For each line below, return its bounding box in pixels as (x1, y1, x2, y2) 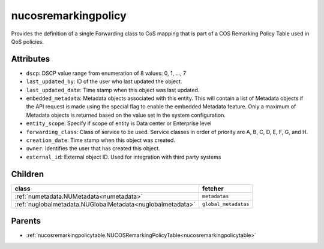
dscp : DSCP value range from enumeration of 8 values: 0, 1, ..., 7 (26, 69, 187, 77)
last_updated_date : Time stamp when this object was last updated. (26, 86, 200, 93)
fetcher (202, 184, 224, 193)
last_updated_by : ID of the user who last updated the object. (26, 78, 182, 85)
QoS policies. (11, 38, 44, 45)
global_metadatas (202, 201, 250, 208)
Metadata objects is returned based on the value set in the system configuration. (26, 111, 226, 119)
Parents (11, 216, 41, 226)
